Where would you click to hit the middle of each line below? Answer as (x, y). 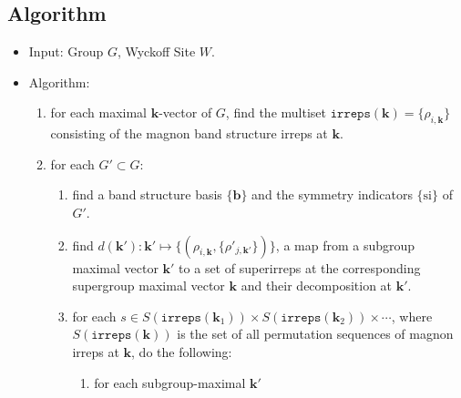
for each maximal (99, 112)
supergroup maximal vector (149, 286)
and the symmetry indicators (332, 194)
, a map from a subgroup (345, 245)
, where (412, 316)
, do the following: (182, 351)
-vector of (185, 112)
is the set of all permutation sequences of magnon (315, 334)
